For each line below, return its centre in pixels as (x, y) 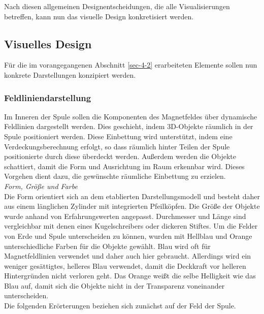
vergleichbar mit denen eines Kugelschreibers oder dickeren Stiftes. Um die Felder (131, 226)
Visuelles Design (48, 43)
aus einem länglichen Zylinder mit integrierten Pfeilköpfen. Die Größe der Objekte (132, 206)
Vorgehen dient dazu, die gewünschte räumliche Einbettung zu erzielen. (115, 176)
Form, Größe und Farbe (41, 186)
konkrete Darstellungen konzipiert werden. (70, 74)
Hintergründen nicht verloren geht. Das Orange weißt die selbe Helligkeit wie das (130, 276)
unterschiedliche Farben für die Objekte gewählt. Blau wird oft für (107, 246)
